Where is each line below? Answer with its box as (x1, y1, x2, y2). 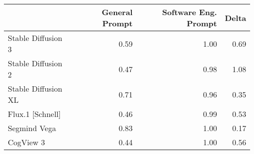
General (102, 6, 133, 18)
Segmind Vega (8, 122, 56, 134)
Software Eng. (162, 6, 217, 18)
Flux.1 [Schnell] (8, 108, 61, 119)
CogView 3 (8, 136, 45, 148)
